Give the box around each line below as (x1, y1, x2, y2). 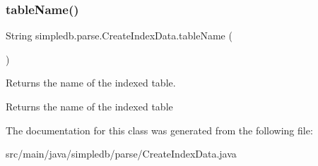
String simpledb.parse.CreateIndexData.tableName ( (6, 28, 232, 43)
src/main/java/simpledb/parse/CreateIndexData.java (6, 146, 237, 161)
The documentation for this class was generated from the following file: (6, 122, 313, 137)
